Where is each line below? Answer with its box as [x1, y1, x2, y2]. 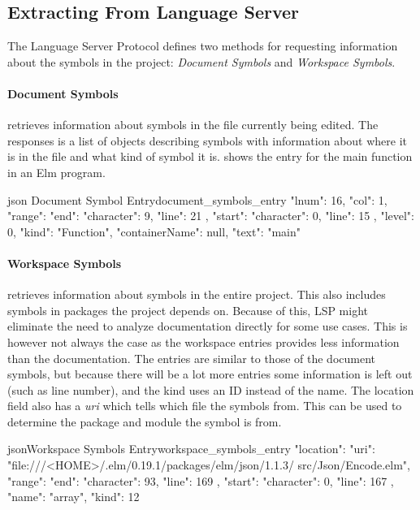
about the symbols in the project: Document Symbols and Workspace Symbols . [7, 53, 396, 70]
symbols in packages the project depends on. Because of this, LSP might [7, 301, 369, 318]
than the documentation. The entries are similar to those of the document [7, 349, 375, 366]
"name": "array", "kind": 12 [7, 488, 140, 505]
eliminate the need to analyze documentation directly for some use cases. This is [7, 318, 408, 335]
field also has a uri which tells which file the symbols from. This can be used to [7, 397, 402, 414]
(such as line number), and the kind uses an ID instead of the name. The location [7, 381, 414, 398]
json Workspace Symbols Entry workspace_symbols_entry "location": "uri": [7, 440, 375, 457]
